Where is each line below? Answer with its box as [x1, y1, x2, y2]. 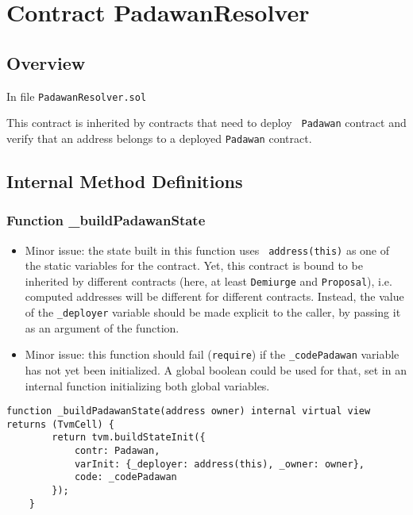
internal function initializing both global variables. [25, 377, 270, 394]
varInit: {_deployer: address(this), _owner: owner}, [74, 458, 365, 470]
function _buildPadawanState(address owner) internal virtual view [6, 405, 371, 417]
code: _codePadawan [74, 471, 177, 483]
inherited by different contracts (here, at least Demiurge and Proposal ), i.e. [25, 272, 392, 289]
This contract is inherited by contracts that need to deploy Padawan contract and [6, 114, 407, 131]
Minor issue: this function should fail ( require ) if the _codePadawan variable [25, 346, 399, 363]
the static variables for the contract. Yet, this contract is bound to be [25, 257, 363, 274]
